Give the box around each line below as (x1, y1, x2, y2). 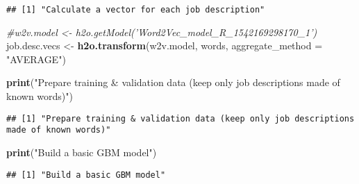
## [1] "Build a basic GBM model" (6, 169, 166, 180)
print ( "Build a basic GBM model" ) (6, 144, 157, 159)
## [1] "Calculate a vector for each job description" (6, 5, 265, 15)
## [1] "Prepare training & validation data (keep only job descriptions (6, 113, 355, 124)
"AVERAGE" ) (6, 51, 66, 66)
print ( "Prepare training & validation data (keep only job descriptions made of (6, 75, 340, 90)
